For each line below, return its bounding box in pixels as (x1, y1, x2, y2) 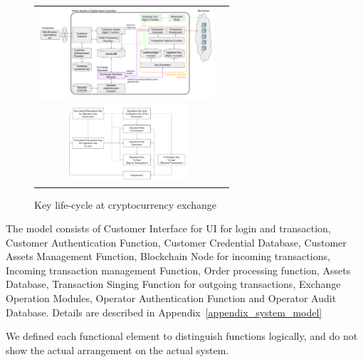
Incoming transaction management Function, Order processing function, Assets (6, 262, 351, 277)
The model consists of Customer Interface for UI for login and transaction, (6, 221, 331, 236)
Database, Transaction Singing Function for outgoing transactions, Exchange (6, 276, 341, 291)
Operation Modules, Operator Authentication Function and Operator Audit (6, 291, 337, 306)
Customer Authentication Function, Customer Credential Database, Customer (6, 234, 347, 249)
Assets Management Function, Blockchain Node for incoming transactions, (6, 249, 330, 264)
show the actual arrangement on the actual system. (6, 342, 229, 357)
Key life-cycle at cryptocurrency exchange (34, 197, 216, 212)
